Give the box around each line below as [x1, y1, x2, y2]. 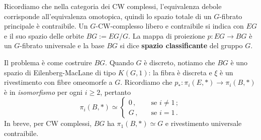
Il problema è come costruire [4, 57, 92, 67]
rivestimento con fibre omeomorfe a [4, 77, 113, 87]
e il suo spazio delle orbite [4, 30, 84, 41]
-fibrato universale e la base [20, 40, 105, 51]
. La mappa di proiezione [128, 30, 205, 41]
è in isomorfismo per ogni [4, 86, 83, 97]
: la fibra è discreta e [148, 67, 212, 77]
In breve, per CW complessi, [4, 118, 92, 128]
